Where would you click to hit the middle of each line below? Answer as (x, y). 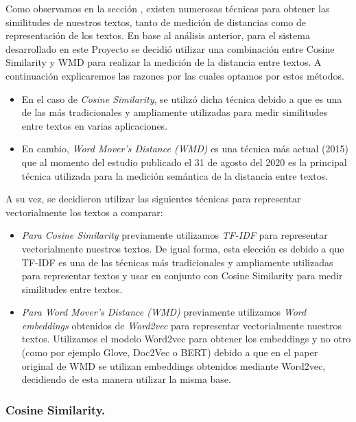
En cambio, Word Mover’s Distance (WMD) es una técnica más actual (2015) (185, 149)
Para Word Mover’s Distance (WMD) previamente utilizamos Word (164, 312)
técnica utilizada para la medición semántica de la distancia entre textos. (175, 175)
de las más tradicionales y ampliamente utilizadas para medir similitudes (175, 112)
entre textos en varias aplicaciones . (95, 125)
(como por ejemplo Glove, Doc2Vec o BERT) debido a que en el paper (170, 352)
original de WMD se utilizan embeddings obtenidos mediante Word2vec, (174, 365)
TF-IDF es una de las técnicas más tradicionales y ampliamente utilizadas (177, 262)
